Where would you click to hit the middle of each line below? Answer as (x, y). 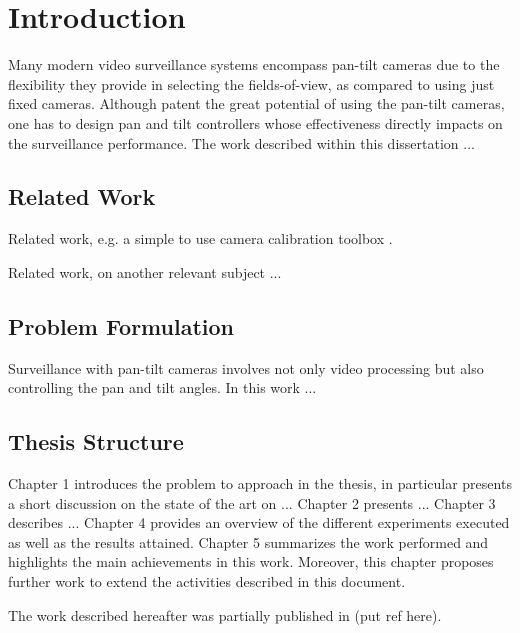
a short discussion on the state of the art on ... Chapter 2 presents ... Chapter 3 (252, 502)
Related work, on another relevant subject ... (145, 271)
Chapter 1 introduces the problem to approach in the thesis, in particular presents (260, 483)
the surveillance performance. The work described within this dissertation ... (241, 142)
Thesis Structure (96, 441)
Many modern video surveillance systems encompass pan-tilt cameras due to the (254, 64)
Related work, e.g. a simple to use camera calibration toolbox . (200, 238)
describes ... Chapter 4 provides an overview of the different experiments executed (259, 522)
